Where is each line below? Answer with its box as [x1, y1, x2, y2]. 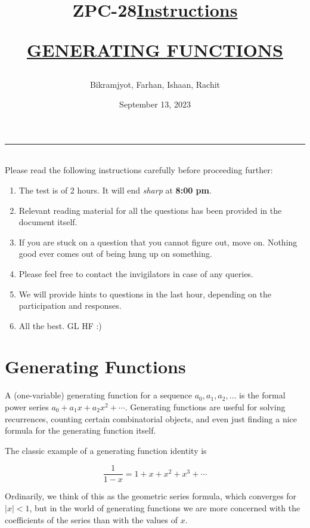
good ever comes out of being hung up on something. [18, 247, 212, 260]
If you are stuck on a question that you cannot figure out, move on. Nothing [18, 235, 297, 248]
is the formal [239, 389, 286, 401]
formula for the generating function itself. [5, 424, 156, 437]
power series [5, 401, 49, 413]
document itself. [18, 216, 77, 228]
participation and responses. [18, 299, 122, 312]
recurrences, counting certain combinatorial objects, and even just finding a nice [5, 412, 297, 425]
